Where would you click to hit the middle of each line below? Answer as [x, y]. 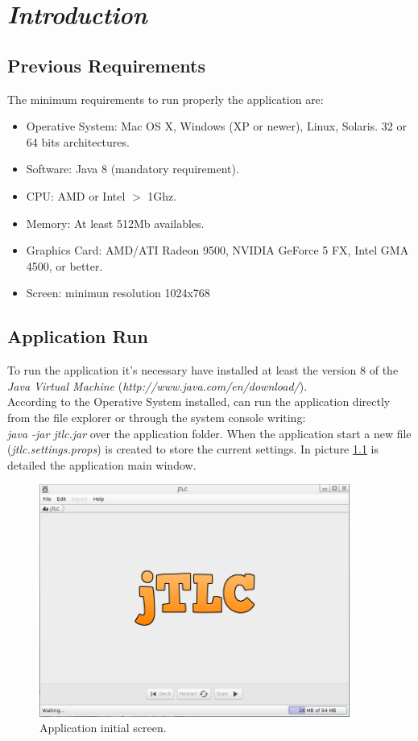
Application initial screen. [103, 728]
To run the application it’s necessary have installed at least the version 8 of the [203, 370]
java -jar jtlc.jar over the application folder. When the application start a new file [209, 433]
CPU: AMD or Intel [76, 195]
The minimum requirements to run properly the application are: [166, 99]
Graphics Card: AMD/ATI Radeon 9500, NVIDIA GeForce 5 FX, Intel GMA [217, 250]
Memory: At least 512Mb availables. [115, 223]
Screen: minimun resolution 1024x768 [118, 293]
